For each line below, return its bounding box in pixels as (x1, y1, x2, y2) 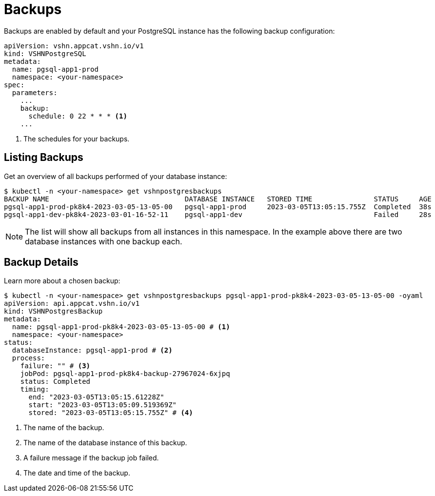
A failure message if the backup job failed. (23, 454, 159, 462)
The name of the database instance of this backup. (23, 438, 187, 447)
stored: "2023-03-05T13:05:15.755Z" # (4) (28, 409, 193, 417)
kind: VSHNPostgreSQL (4, 49, 86, 58)
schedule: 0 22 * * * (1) (28, 112, 127, 120)
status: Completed (20, 377, 91, 386)
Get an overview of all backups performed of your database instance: (4, 172, 227, 180)
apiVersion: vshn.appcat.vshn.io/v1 (4, 41, 144, 50)
